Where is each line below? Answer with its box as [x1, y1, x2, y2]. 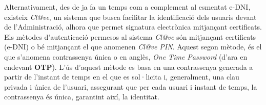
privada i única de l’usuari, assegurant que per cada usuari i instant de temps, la [4, 81, 257, 92]
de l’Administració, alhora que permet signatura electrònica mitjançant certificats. [4, 21, 262, 32]
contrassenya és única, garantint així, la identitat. [4, 91, 159, 102]
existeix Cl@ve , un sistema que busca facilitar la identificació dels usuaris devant [4, 11, 257, 22]
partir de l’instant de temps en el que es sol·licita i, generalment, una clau [4, 71, 239, 82]
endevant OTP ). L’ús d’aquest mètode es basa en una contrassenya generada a [4, 61, 253, 72]
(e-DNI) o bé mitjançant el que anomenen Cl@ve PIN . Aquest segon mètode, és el [4, 41, 262, 52]
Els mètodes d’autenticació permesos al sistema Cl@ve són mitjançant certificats [4, 31, 256, 42]
